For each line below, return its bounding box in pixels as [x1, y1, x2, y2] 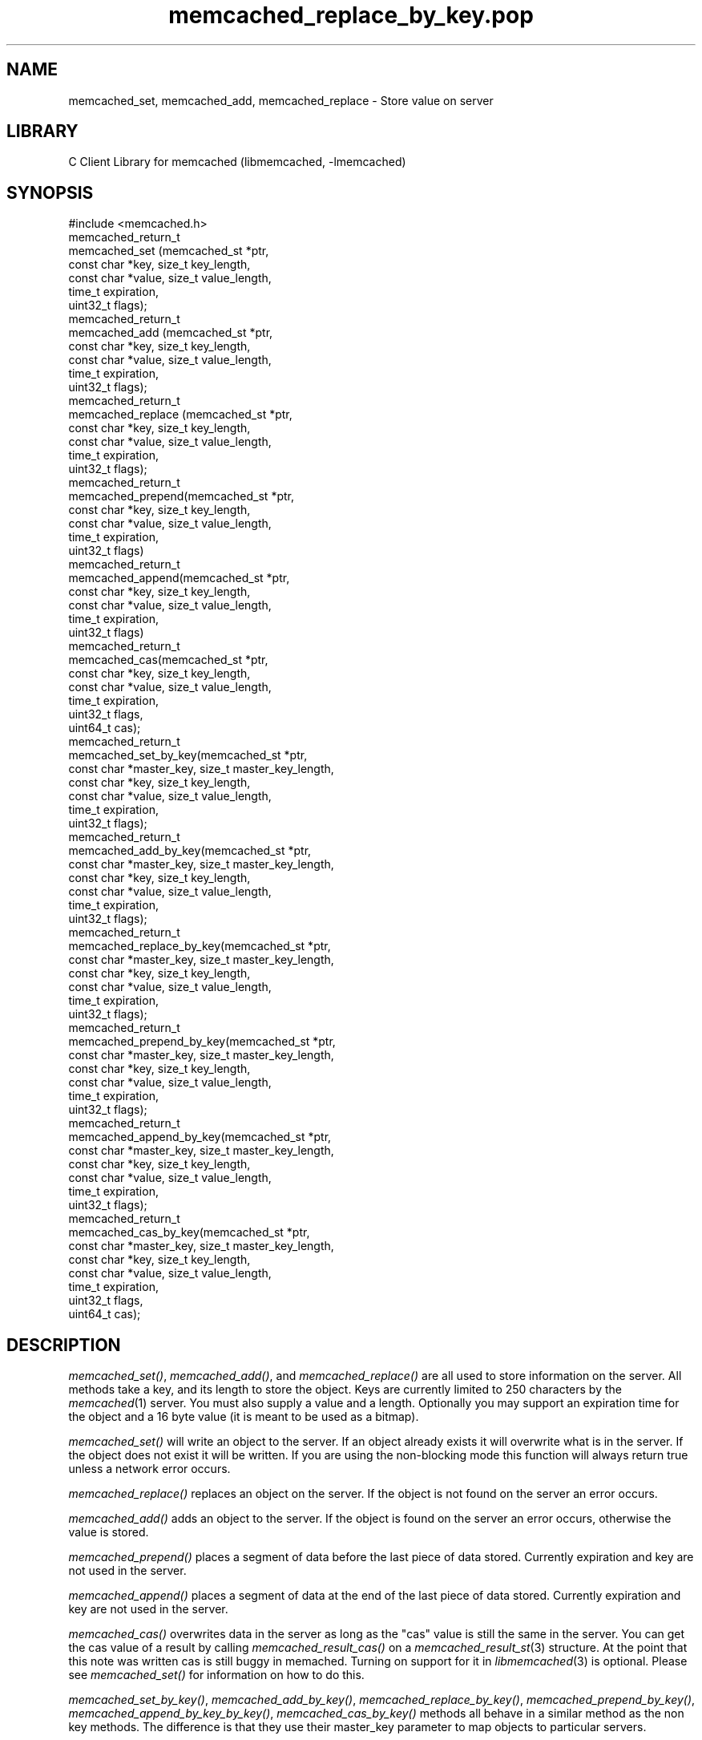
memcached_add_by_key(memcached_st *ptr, [68, 844, 312, 858]
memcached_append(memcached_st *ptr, [68, 571, 290, 585]
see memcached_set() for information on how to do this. [68, 1668, 365, 1682]
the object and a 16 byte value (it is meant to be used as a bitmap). [68, 1410, 419, 1424]
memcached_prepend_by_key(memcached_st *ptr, [68, 1034, 336, 1049]
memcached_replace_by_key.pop [168, 2, 534, 29]
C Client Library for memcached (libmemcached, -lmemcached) [68, 155, 406, 169]
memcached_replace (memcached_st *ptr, [68, 407, 292, 422]
